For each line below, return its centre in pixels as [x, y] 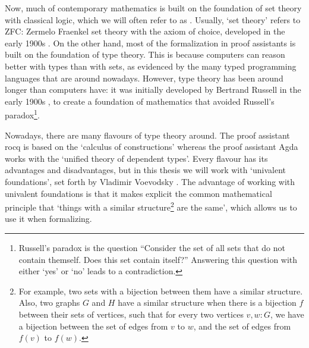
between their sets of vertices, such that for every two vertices [131, 314]
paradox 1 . [22, 114]
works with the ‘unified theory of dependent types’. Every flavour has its [136, 158]
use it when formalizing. [48, 219]
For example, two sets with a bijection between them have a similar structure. [161, 291]
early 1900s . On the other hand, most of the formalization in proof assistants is [150, 43]
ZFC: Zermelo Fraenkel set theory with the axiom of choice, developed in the [145, 31]
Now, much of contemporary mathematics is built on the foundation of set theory [153, 8]
